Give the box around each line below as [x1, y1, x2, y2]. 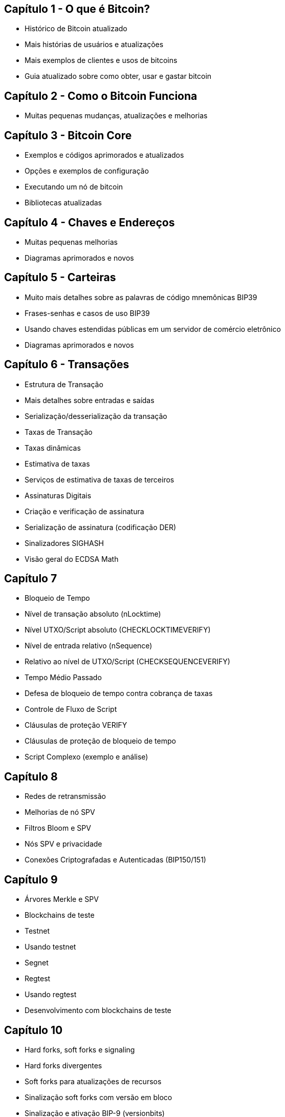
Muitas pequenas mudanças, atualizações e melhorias [25, 111, 208, 120]
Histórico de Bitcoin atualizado [25, 24, 127, 33]
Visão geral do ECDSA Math [25, 554, 119, 563]
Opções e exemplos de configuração [25, 166, 149, 176]
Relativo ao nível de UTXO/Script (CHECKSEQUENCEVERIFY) [25, 657, 230, 666]
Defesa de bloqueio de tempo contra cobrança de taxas [25, 689, 213, 698]
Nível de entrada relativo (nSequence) [25, 641, 152, 650]
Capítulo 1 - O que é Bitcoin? [4, 3, 150, 15]
